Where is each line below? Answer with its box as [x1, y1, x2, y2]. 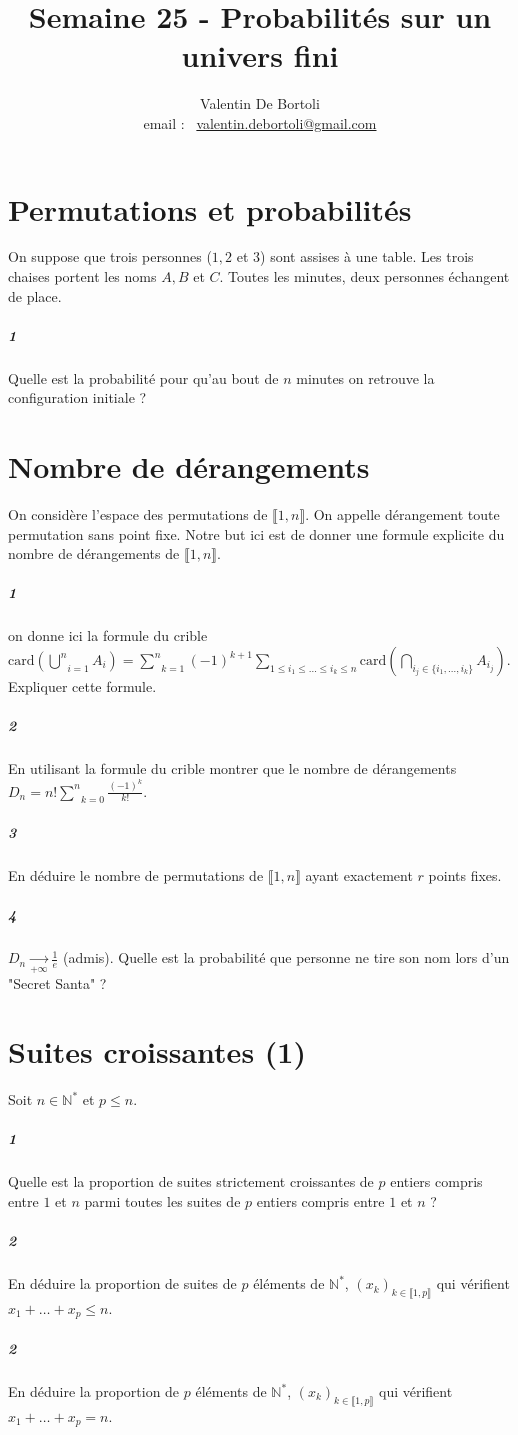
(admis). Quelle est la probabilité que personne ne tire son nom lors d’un [63, 947, 510, 968]
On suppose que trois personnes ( [8, 246, 212, 267]
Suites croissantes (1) [8, 1031, 306, 1072]
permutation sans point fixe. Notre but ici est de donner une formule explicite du [8, 523, 505, 544]
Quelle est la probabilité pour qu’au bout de [8, 367, 279, 388]
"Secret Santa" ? [8, 972, 107, 993]
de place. [8, 285, 62, 306]
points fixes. [428, 865, 502, 886]
